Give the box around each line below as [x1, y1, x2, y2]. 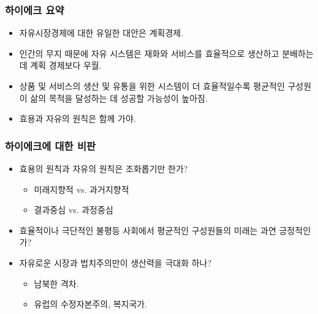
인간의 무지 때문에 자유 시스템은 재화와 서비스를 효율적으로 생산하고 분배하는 [19, 47, 314, 59]
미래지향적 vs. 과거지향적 [34, 182, 129, 195]
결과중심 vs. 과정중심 [34, 203, 113, 216]
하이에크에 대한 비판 [5, 138, 96, 153]
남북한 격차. [34, 277, 79, 290]
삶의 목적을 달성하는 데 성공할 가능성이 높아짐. [30, 91, 208, 104]
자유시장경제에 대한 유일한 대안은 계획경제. [19, 26, 184, 39]
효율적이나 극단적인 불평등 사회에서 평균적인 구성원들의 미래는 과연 [19, 223, 276, 236]
